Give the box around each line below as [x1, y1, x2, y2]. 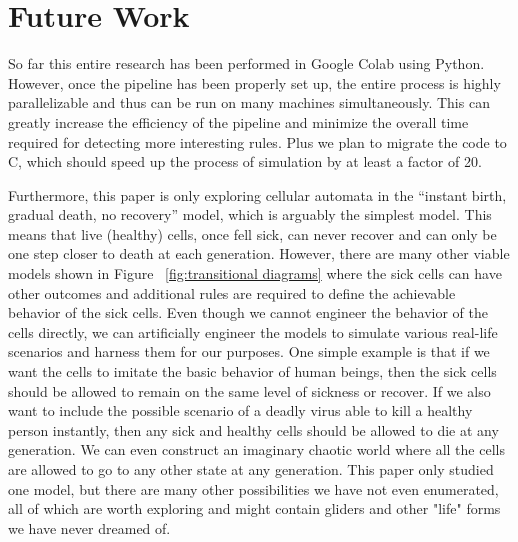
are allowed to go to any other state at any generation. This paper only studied [8, 459, 494, 479]
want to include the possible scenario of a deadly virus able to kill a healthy [8, 400, 473, 421]
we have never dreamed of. [8, 517, 171, 538]
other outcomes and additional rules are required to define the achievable [8, 282, 456, 303]
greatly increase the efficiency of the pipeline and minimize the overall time [8, 111, 469, 132]
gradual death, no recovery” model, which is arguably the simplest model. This [8, 204, 492, 225]
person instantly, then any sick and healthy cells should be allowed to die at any [8, 419, 499, 440]
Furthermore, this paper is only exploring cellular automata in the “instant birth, [8, 184, 507, 205]
